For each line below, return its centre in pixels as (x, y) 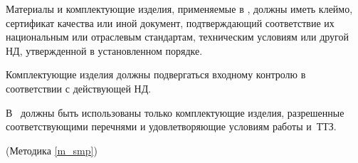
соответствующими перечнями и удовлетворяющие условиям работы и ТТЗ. (171, 126)
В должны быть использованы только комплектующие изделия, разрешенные (175, 112)
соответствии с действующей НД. (79, 88)
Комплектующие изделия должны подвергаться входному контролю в (156, 74)
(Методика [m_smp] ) (52, 150)
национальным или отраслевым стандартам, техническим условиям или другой (177, 37)
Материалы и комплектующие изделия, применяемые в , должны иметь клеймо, (179, 9)
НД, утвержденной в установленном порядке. (104, 50)
